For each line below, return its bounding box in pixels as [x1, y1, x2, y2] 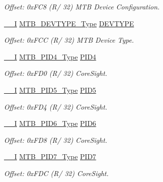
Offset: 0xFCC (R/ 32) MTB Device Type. [4, 35, 134, 45]
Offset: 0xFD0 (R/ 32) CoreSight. [4, 68, 107, 78]
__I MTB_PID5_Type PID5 [4, 84, 96, 95]
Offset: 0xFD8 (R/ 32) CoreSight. [4, 134, 107, 145]
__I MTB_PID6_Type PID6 [4, 118, 96, 128]
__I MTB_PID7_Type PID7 [4, 151, 96, 162]
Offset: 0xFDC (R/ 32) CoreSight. [4, 168, 109, 178]
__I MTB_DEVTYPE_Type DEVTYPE [4, 18, 134, 28]
